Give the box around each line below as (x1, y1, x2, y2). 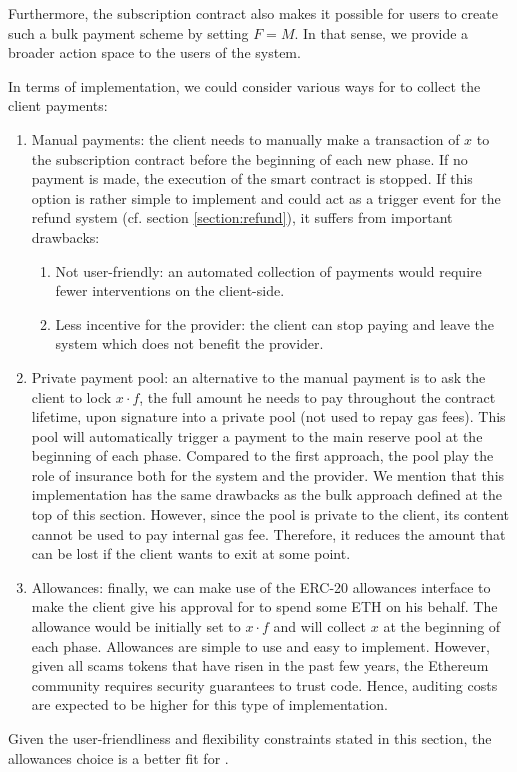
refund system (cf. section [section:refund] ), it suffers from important (31, 207, 453, 228)
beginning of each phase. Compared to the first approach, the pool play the (31, 445, 494, 466)
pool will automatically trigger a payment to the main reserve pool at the (31, 425, 483, 446)
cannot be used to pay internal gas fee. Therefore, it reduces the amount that (31, 523, 506, 544)
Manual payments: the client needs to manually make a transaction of (31, 128, 460, 149)
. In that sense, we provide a (294, 22, 469, 43)
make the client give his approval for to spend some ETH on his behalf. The (31, 596, 498, 617)
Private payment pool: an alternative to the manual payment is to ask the (31, 366, 486, 387)
